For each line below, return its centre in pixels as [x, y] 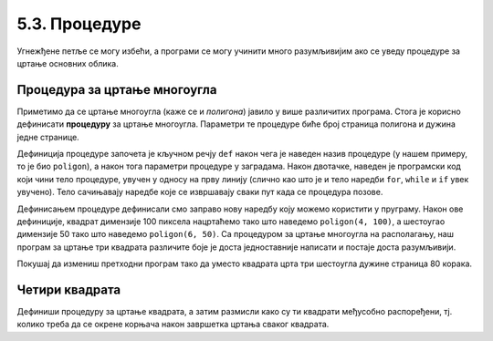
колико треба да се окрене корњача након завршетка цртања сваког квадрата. [173, 325]
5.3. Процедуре [79, 24]
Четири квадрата [69, 289]
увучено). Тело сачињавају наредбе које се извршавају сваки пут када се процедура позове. [200, 192]
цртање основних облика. [68, 63]
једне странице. [48, 137]
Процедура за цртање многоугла [117, 90]
